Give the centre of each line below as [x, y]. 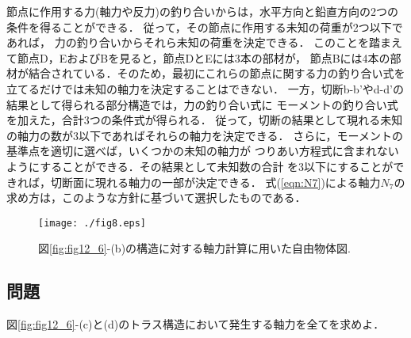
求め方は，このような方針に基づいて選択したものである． [156, 197]
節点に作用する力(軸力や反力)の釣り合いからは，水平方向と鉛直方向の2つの [202, 11]
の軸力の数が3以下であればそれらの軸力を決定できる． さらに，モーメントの [205, 135]
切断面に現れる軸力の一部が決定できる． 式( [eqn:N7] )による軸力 [215, 182]
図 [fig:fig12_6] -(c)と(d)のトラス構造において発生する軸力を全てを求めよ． [196, 324]
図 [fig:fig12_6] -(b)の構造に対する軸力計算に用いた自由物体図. [194, 248]
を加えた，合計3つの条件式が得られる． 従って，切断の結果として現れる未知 [205, 120]
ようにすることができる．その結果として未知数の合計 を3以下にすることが [200, 166]
